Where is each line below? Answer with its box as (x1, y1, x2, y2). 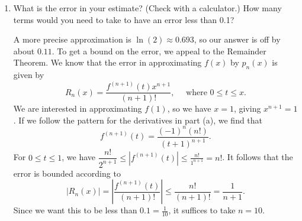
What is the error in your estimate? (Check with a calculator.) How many (13, 2, 282, 14)
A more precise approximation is (13, 33, 131, 45)
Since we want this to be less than (13, 204, 137, 216)
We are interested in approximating (13, 102, 142, 115)
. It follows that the (222, 151, 293, 163)
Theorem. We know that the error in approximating (13, 56, 202, 69)
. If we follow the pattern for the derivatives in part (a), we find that (13, 113, 263, 126)
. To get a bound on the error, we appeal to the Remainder (52, 44, 266, 57)
